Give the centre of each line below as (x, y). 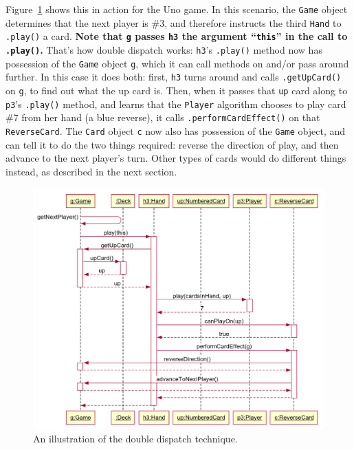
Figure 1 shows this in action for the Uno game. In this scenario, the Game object (177, 9)
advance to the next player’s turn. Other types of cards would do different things (176, 158)
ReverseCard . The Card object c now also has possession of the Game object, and (176, 130)
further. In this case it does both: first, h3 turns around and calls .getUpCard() (174, 77)
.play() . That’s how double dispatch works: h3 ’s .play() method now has (164, 49)
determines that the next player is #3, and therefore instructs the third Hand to (174, 22)
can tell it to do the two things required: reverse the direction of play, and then (172, 144)
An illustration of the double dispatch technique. (135, 438)
